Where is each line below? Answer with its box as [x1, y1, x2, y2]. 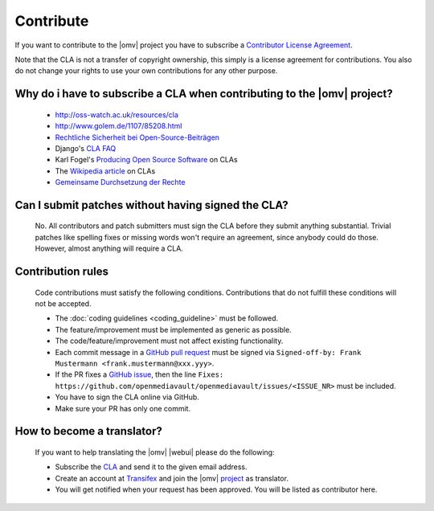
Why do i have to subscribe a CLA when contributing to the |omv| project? [14, 87, 393, 100]
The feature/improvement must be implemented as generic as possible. [55, 325, 293, 334]
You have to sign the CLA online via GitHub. [55, 392, 200, 402]
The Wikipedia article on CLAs [55, 166, 156, 176]
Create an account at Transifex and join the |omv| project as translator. [55, 473, 289, 483]
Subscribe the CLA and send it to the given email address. [55, 462, 248, 472]
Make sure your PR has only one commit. [55, 403, 191, 413]
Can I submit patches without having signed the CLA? [14, 198, 289, 212]
